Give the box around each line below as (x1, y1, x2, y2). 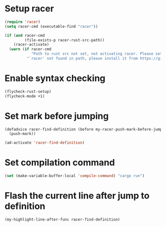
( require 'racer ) (4, 19, 41, 24)
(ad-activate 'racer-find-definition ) (4, 140, 85, 145)
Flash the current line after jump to (4, 190, 150, 201)
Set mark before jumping (4, 110, 109, 121)
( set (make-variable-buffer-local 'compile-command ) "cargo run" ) (4, 173, 145, 178)
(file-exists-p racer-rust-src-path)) (24, 38, 105, 43)
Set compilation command (4, 157, 115, 169)
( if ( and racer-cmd (4, 33, 45, 38)
